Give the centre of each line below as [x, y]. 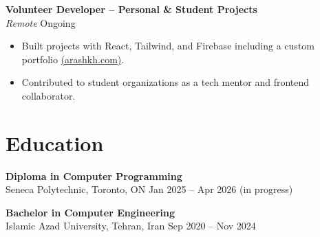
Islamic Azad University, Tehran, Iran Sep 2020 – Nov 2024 [131, 226]
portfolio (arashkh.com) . [73, 59]
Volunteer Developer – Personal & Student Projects [131, 9]
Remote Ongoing [41, 22]
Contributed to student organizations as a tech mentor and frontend [166, 82]
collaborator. [49, 95]
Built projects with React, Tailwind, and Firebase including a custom [168, 46]
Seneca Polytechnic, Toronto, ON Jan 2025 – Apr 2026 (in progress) [149, 189]
